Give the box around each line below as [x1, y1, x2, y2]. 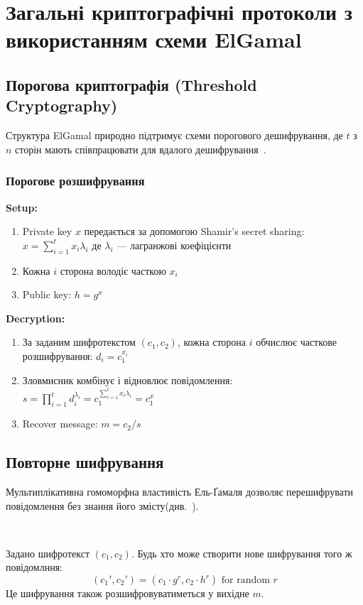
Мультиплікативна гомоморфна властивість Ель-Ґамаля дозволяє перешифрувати [6, 484, 354, 499]
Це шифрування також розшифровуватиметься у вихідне [6, 586, 249, 600]
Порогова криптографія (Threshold [6, 73, 257, 95]
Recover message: [22, 416, 98, 431]
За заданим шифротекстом [22, 334, 136, 349]
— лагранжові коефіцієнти [117, 237, 232, 252]
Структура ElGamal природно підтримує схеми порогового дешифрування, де [6, 128, 343, 143]
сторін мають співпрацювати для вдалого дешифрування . [15, 141, 266, 156]
